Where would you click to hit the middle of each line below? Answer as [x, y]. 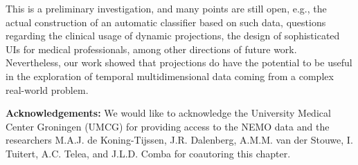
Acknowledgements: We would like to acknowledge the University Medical [168, 113]
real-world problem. [47, 89]
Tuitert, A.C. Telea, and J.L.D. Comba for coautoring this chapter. [148, 153]
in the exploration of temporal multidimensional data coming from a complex [170, 76]
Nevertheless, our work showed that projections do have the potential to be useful [179, 62]
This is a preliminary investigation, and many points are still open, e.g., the [166, 8]
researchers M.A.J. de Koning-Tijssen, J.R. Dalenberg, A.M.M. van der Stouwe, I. [179, 140]
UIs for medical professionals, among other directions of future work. [151, 49]
